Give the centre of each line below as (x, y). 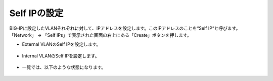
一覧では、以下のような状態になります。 (64, 67)
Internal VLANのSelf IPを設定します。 (61, 56)
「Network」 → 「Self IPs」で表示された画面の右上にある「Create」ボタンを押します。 (100, 35)
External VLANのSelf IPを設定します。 (61, 44)
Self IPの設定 (36, 13)
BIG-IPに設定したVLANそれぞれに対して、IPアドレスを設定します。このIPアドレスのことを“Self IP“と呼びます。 (125, 28)
